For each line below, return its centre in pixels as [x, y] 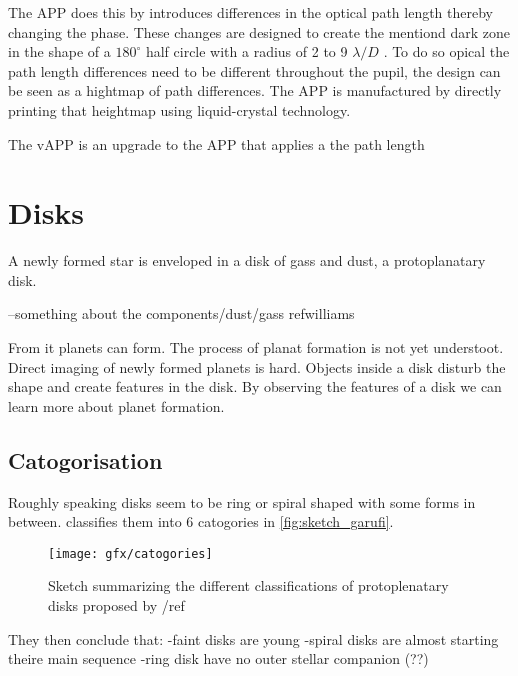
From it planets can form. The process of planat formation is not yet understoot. [256, 347]
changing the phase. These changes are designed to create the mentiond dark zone [259, 31]
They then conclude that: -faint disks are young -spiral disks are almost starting [253, 638]
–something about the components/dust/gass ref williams [181, 313]
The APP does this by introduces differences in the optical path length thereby [250, 12]
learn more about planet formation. [116, 405]
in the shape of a [59, 51]
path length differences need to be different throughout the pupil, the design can [254, 70]
